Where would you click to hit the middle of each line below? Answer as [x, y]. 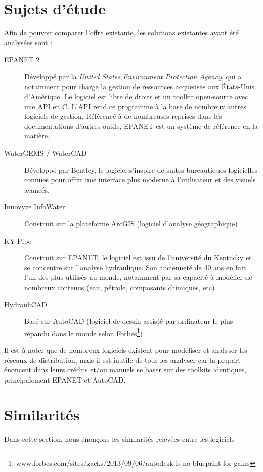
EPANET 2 [22, 59]
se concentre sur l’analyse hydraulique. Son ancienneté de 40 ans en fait [135, 267]
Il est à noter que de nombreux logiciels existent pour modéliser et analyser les [126, 350]
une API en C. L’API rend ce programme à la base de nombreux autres [135, 106]
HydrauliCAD [26, 304]
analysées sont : [28, 42]
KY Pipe [18, 240]
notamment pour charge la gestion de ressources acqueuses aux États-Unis [140, 86]
